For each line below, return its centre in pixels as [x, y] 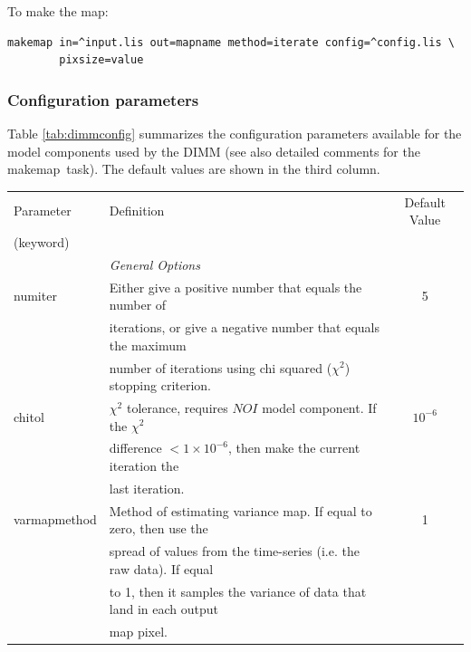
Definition [137, 211]
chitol [29, 416]
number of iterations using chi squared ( [221, 367]
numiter [35, 296]
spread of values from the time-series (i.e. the [234, 551]
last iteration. [147, 488]
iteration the [144, 465]
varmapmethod [55, 519]
